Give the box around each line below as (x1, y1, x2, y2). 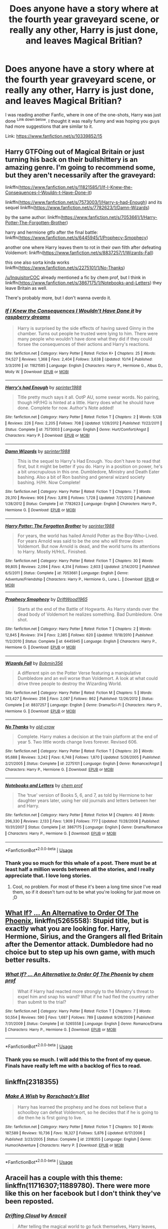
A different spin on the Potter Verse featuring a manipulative (17, 670, 141, 676)
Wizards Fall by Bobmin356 (5, 660, 63, 666)
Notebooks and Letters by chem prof (5, 783, 83, 789)
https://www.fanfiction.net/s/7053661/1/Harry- (61, 214, 157, 221)
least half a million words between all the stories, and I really (5, 866, 155, 873)
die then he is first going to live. (17, 1115, 82, 1121)
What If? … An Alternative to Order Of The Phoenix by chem (5, 971, 154, 978)
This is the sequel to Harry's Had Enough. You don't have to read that (17, 458, 161, 464)
